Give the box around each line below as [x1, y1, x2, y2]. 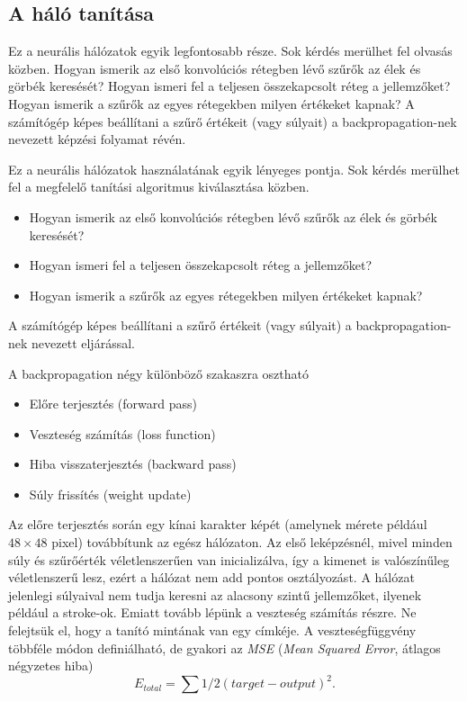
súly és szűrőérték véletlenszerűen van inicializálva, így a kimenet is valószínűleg [8, 550, 450, 569]
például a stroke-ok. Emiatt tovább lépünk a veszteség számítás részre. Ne [8, 603, 417, 622]
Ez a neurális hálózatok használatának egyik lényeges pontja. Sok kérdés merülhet [8, 159, 460, 178]
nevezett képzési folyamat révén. [8, 130, 186, 148]
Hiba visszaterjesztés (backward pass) [29, 454, 237, 473]
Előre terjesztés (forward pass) [29, 394, 197, 413]
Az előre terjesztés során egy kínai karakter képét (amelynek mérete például [8, 515, 427, 534]
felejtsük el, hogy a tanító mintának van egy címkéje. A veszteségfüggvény [8, 621, 417, 640]
